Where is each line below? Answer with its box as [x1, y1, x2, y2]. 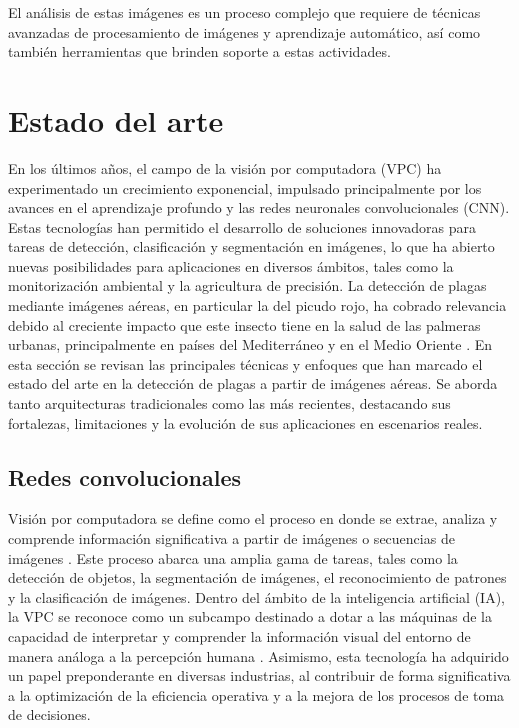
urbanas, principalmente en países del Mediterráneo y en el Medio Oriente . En [8, 334, 493, 355]
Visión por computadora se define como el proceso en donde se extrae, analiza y [8, 508, 498, 529]
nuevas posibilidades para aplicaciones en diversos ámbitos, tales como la [8, 255, 454, 276]
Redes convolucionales [8, 461, 242, 492]
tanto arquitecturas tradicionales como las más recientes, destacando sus [8, 393, 451, 414]
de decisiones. [8, 704, 91, 725]
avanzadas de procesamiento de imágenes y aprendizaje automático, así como [8, 21, 481, 42]
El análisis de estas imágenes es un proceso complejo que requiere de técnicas [8, 2, 481, 22]
